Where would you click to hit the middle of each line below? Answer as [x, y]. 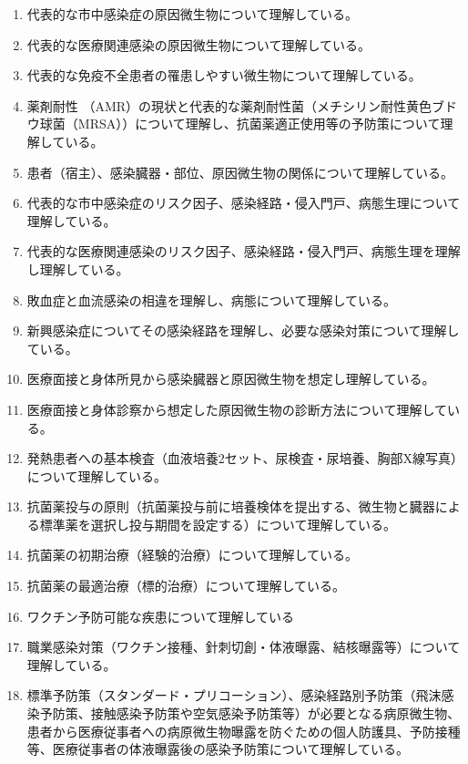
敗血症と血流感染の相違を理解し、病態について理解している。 [211, 299]
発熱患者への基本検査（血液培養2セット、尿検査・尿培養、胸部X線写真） [245, 458]
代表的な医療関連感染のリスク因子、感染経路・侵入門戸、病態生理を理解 [244, 251]
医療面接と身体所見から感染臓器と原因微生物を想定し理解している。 [231, 379]
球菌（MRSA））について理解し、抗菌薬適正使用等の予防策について [240, 124]
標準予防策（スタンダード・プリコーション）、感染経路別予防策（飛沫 [234, 695]
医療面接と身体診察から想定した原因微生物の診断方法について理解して [237, 409]
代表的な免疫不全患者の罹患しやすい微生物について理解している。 [224, 75]
